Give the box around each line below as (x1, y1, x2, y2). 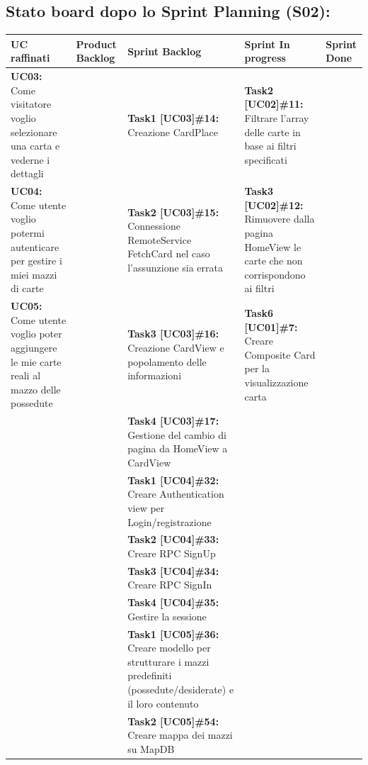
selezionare (11, 124, 57, 139)
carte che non (244, 253, 303, 268)
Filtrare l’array (244, 110, 309, 125)
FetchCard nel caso (127, 246, 210, 261)
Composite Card (244, 347, 316, 362)
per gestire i (11, 253, 62, 268)
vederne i (11, 152, 50, 167)
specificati (244, 152, 287, 167)
